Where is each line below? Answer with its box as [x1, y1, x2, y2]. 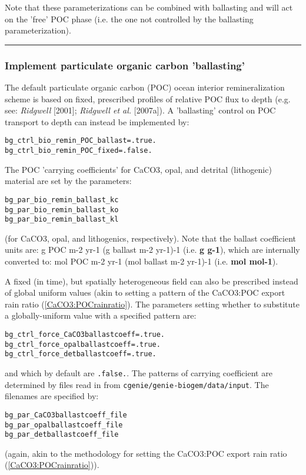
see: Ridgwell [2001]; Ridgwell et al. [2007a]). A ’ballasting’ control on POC [5, 104, 276, 116]
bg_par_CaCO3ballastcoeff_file [5, 410, 127, 419]
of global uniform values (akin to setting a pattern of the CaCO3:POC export [5, 286, 285, 299]
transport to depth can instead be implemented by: [5, 115, 189, 128]
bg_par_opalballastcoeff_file [5, 420, 123, 429]
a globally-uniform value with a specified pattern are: [5, 309, 197, 322]
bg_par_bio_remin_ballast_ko [5, 205, 119, 214]
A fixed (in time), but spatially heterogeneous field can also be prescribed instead [5, 275, 298, 287]
